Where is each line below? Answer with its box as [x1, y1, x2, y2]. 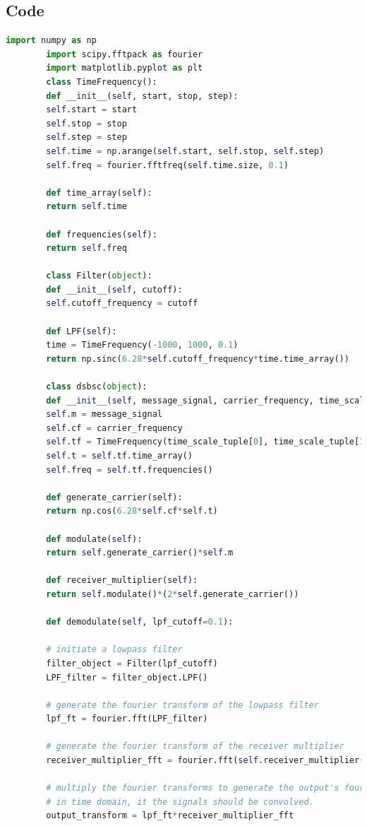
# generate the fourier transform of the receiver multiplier [46, 741, 344, 752]
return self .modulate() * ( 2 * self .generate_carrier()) [46, 589, 299, 599]
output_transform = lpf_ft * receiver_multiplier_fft [46, 810, 294, 821]
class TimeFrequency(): [46, 76, 157, 87]
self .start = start [46, 105, 138, 115]
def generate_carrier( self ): [46, 492, 183, 502]
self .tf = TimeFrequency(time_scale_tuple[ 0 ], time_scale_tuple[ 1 [46, 437, 365, 447]
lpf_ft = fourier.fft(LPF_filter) [46, 714, 208, 724]
